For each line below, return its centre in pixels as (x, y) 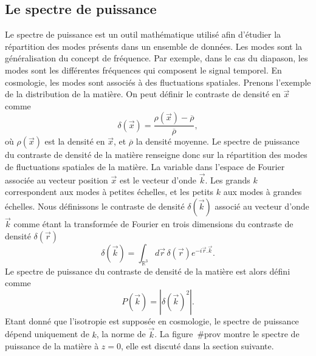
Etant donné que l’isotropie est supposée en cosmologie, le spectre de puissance (152, 320)
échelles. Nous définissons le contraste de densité (95, 206)
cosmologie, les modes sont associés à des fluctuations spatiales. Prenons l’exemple (158, 82)
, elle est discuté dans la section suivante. (197, 346)
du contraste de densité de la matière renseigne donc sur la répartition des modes (156, 155)
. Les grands (228, 180)
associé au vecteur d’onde (262, 206)
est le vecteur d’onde (158, 180)
